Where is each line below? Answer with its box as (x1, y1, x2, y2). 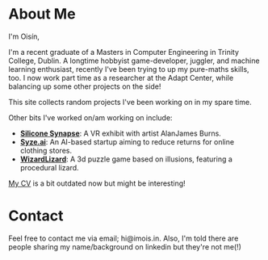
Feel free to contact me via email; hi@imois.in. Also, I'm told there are (8, 233, 239, 243)
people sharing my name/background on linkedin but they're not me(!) (8, 241, 242, 251)
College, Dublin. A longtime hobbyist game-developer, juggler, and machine (8, 56, 260, 65)
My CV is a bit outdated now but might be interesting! (8, 178, 186, 188)
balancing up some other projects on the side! (8, 82, 161, 91)
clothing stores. (19, 145, 73, 155)
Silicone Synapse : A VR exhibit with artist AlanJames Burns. (19, 128, 222, 138)
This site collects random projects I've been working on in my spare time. (8, 97, 252, 107)
